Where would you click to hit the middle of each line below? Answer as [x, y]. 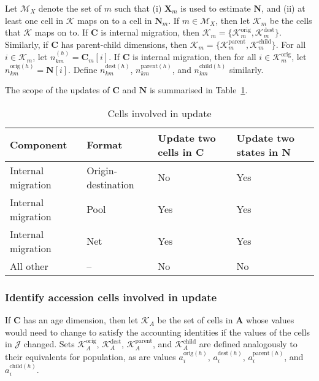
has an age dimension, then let [81, 320]
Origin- [102, 170]
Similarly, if [27, 44]
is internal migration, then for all [194, 57]
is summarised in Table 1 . [198, 90]
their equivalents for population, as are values [90, 356]
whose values [270, 320]
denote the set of [70, 8]
